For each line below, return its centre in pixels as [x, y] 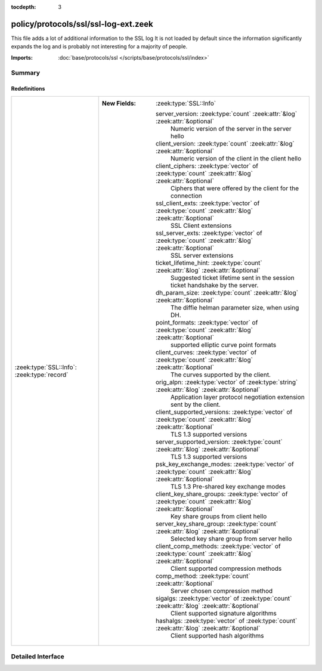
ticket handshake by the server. [214, 285]
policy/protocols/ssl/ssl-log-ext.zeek [82, 24]
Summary [26, 73]
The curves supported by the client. [221, 375]
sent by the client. [195, 404]
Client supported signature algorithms [224, 613]
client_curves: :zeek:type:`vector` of [206, 352]
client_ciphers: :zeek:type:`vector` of [207, 166]
